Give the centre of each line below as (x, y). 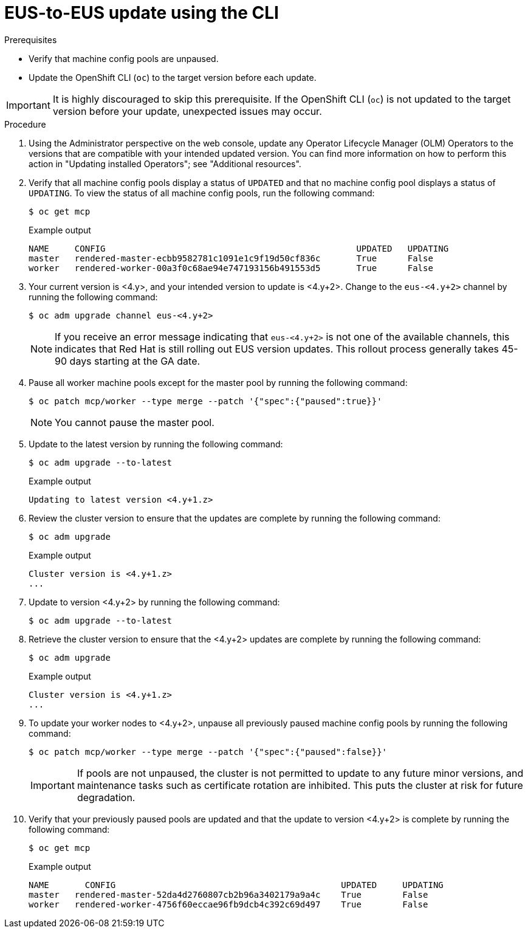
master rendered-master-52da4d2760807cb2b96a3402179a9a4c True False (228, 894)
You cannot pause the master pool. (135, 422)
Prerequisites (31, 40)
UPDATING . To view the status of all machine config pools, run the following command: (202, 193)
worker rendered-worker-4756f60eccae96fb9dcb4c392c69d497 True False (228, 904)
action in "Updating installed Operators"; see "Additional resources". (165, 164)
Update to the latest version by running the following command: (156, 444)
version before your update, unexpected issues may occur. (187, 111)
